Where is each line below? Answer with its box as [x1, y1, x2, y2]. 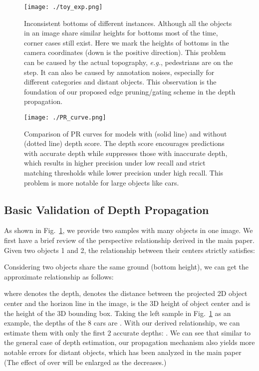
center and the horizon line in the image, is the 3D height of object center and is [4, 297, 251, 308]
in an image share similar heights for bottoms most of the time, [24, 27, 218, 38]
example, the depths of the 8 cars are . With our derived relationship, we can [4, 317, 240, 328]
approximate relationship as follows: [4, 271, 114, 281]
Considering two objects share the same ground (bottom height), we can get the [4, 261, 249, 272]
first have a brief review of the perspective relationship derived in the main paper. [4, 235, 255, 245]
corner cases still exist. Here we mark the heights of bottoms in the [24, 37, 229, 47]
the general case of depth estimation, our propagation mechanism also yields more [4, 337, 255, 347]
